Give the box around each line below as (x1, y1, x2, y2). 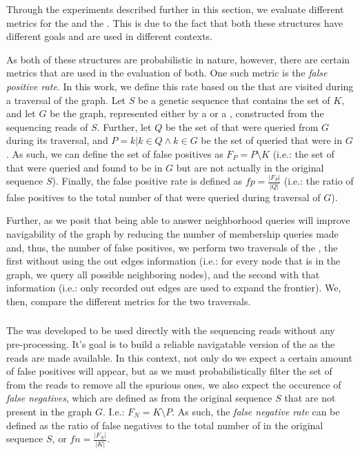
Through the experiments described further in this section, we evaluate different (6, 2, 344, 16)
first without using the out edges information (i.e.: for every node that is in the (6, 254, 341, 268)
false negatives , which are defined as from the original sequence (6, 391, 272, 405)
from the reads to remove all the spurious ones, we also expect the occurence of (6, 377, 341, 391)
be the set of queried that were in (201, 133, 343, 147)
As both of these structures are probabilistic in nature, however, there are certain (6, 52, 350, 66)
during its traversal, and (6, 133, 108, 147)
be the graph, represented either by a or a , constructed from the (50, 106, 324, 121)
